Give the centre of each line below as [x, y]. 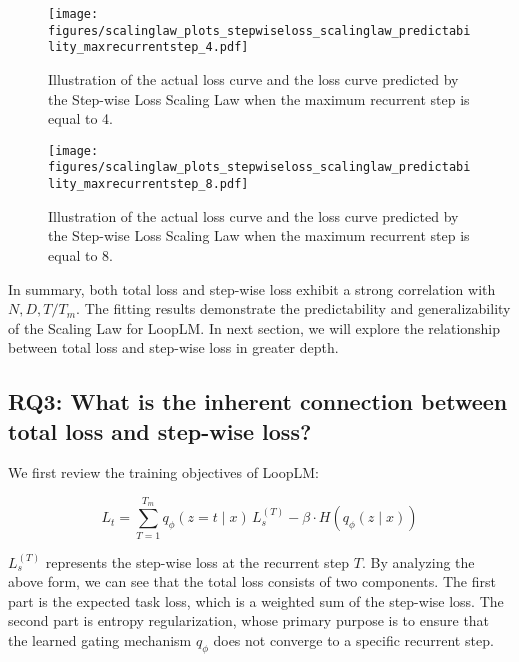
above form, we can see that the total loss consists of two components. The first [252, 581]
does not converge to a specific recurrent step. [353, 639]
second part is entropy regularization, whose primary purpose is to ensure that [249, 620]
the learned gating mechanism [100, 639]
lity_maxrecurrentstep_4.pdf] [148, 47]
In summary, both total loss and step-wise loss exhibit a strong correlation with [252, 288]
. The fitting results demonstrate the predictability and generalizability [293, 308]
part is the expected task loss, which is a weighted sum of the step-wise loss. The [256, 600]
